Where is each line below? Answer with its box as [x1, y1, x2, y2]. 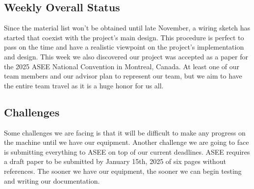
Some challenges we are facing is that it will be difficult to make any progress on [4, 127, 246, 137]
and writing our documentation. [4, 175, 100, 186]
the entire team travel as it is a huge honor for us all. [4, 80, 164, 90]
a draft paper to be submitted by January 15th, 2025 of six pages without [4, 156, 226, 166]
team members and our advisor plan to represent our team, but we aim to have [4, 71, 242, 81]
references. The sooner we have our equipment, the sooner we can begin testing [4, 165, 242, 176]
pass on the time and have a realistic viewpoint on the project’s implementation [4, 42, 244, 52]
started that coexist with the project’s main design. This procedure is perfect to [4, 32, 244, 42]
